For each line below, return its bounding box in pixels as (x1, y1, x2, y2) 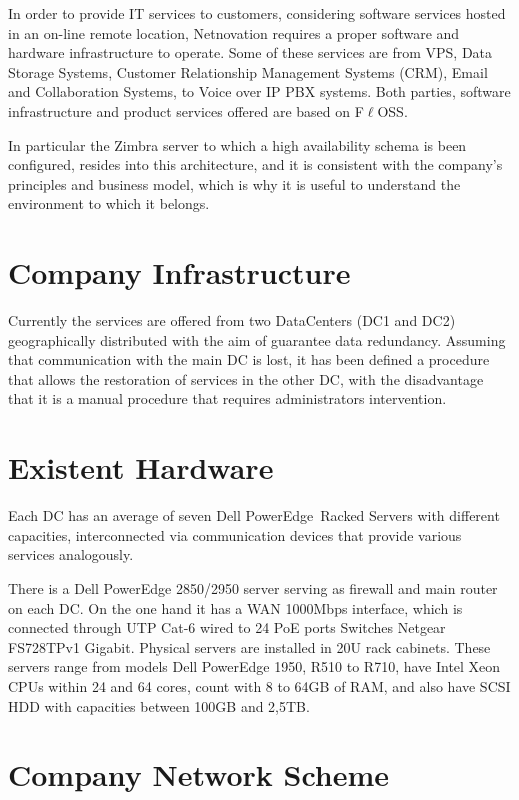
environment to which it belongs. (8, 193, 210, 214)
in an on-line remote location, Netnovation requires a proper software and (8, 22, 460, 43)
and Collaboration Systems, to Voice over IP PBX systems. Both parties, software (8, 81, 511, 102)
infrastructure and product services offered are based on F (8, 100, 364, 121)
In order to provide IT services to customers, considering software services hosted (8, 3, 506, 23)
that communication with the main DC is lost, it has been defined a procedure (8, 349, 490, 370)
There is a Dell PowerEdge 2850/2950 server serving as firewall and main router (8, 577, 498, 598)
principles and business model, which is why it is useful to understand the (8, 173, 461, 194)
